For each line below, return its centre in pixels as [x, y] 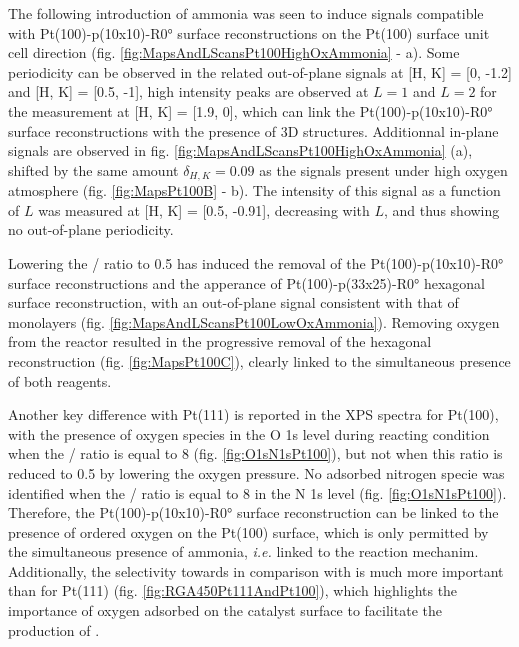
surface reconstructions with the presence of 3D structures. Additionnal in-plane [253, 130]
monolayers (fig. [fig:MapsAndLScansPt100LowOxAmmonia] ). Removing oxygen [254, 321]
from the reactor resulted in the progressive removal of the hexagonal [220, 341]
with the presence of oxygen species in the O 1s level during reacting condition [249, 433]
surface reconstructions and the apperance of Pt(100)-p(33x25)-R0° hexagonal [246, 282]
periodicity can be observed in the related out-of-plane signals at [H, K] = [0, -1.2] [260, 71]
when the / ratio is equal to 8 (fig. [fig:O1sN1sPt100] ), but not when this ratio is [255, 453]
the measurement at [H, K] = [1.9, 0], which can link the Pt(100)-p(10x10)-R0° [250, 110]
